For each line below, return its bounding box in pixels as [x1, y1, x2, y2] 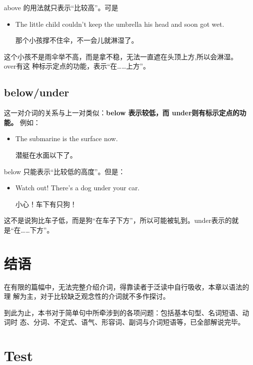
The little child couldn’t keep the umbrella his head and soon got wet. [15, 18, 224, 29]
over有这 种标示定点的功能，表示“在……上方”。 [4, 61, 150, 71]
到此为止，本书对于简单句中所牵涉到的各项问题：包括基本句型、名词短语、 [4, 307, 242, 317]
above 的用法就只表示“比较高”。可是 [4, 2, 118, 12]
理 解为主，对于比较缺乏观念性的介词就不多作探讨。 [4, 291, 170, 301]
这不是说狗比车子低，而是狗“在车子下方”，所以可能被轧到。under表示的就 [4, 215, 239, 225]
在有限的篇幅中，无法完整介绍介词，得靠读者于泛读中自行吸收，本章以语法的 [4, 281, 249, 292]
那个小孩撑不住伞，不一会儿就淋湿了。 [15, 35, 138, 45]
